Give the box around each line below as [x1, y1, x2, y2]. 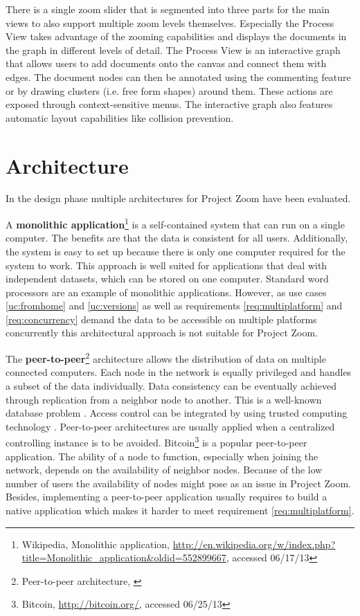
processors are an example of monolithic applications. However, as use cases [6, 284, 327, 299]
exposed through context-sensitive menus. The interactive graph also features [6, 97, 333, 111]
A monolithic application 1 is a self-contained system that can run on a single [6, 215, 345, 231]
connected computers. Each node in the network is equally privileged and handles [6, 365, 352, 379]
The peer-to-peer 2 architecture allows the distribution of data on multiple [6, 350, 326, 365]
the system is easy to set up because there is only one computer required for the [6, 244, 345, 258]
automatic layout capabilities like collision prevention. [6, 110, 234, 125]
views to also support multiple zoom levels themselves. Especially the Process [6, 15, 334, 30]
